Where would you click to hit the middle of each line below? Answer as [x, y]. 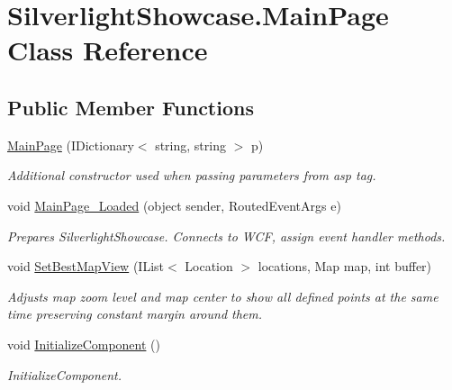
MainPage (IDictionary [71, 145]
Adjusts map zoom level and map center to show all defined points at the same [223, 296]
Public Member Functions [131, 107]
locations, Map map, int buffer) [345, 266]
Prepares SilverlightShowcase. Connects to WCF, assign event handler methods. [226, 236]
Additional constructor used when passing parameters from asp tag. [192, 175]
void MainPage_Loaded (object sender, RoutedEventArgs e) [174, 205]
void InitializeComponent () [84, 344]
